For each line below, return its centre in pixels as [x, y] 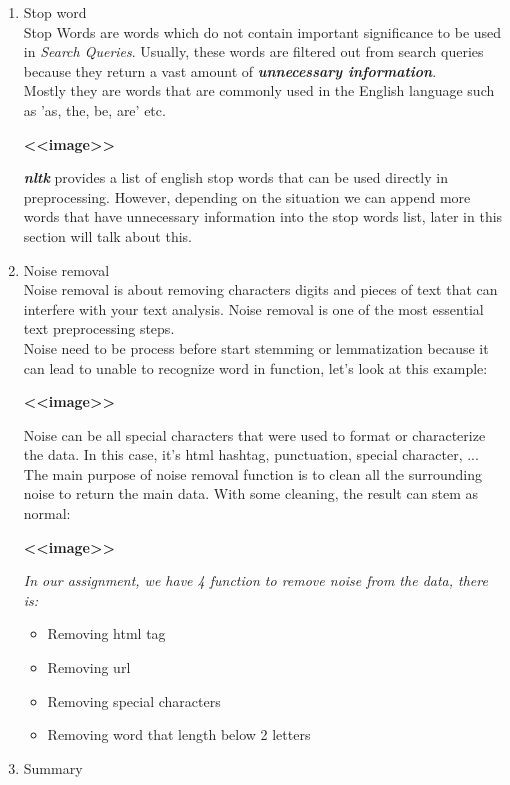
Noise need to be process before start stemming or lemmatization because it [256, 347]
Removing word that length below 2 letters [179, 734]
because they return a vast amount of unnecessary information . [230, 70]
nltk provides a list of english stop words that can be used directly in [235, 177]
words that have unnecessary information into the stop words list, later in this [263, 216]
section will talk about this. [107, 235]
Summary [53, 767]
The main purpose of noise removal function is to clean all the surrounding [253, 473]
